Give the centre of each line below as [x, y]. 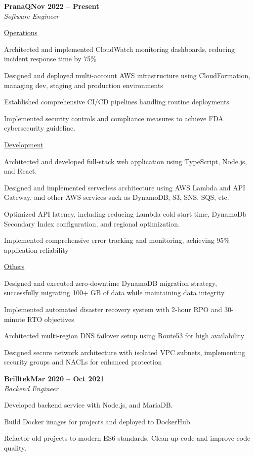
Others [14, 266]
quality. [15, 448]
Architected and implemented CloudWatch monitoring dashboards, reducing [120, 49]
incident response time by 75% [50, 59]
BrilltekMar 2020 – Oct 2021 [54, 379]
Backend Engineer [31, 388]
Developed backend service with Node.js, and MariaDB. [88, 405]
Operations [21, 32]
